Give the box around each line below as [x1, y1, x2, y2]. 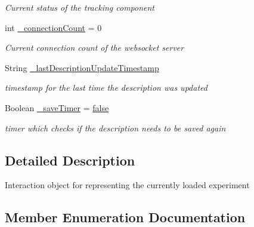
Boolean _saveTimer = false [5, 101, 109, 113]
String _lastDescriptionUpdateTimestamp [5, 61, 159, 73]
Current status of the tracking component [5, 1, 155, 13]
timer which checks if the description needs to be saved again [5, 121, 226, 134]
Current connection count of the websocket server [5, 41, 184, 54]
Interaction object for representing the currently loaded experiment [5, 179, 250, 191]
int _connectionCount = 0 [5, 21, 102, 33]
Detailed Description [5, 151, 135, 169]
